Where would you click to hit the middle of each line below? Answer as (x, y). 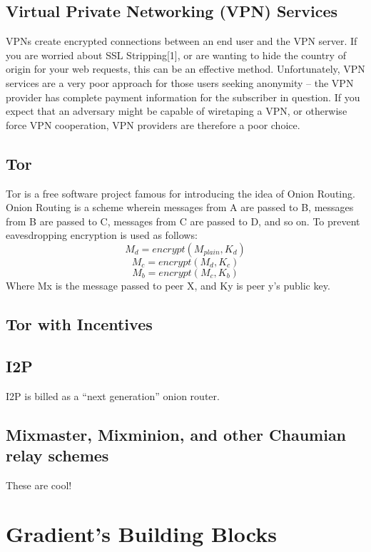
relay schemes (57, 455)
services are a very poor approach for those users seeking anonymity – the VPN (180, 82)
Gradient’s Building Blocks (141, 534)
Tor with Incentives (79, 323)
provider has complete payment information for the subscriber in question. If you (183, 97)
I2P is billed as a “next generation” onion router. (113, 395)
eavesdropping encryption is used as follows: (102, 235)
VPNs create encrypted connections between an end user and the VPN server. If (182, 41)
